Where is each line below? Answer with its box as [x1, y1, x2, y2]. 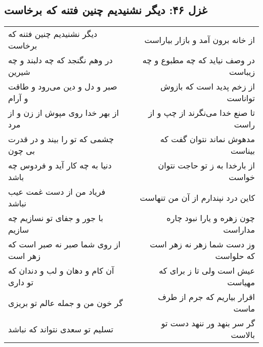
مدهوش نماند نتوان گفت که [160, 133, 255, 145]
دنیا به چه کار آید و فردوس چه [8, 159, 112, 171]
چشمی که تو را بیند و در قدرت [8, 133, 114, 145]
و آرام [8, 92, 28, 104]
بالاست [231, 329, 255, 341]
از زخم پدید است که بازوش [160, 80, 255, 93]
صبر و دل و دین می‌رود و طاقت [8, 80, 117, 93]
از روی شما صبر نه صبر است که [8, 238, 121, 250]
